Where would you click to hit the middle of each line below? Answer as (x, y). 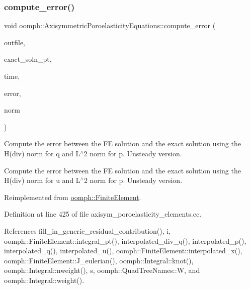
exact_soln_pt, (28, 59)
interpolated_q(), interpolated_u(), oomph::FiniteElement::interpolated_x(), (123, 251)
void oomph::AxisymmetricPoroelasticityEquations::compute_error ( (110, 25)
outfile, (15, 42)
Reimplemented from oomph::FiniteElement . (73, 197)
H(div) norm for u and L (42, 180)
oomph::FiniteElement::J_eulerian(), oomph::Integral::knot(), (99, 260)
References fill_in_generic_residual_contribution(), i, (88, 230)
